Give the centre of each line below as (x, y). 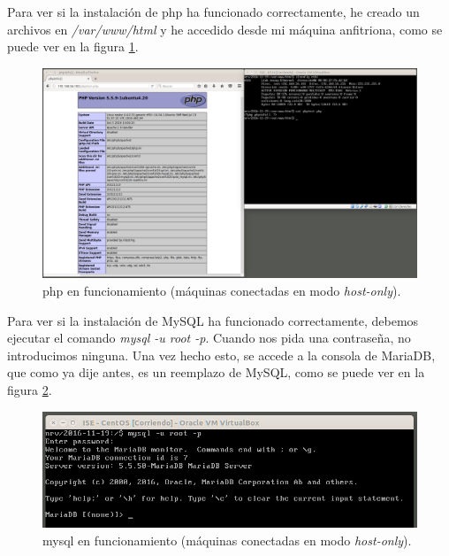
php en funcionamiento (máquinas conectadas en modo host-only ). (222, 291)
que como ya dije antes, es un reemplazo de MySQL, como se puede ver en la (216, 372)
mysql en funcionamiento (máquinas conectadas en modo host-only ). (227, 541)
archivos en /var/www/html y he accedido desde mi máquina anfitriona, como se (225, 29)
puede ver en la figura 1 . (73, 46)
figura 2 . (30, 390)
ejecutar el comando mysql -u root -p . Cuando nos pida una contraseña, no (209, 338)
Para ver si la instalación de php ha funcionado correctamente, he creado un (213, 12)
